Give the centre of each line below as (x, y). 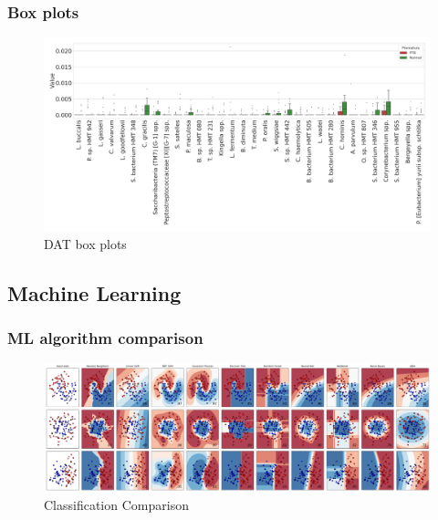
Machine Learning (94, 292)
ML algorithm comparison (105, 338)
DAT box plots (85, 243)
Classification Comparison (116, 505)
